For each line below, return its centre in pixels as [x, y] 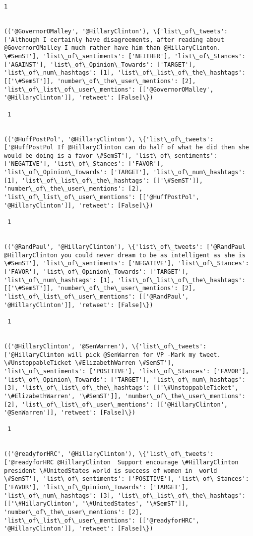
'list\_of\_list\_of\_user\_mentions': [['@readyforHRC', [102, 520]
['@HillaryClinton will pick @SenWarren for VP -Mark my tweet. [112, 355]
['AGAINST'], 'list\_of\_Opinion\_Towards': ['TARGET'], [100, 64]
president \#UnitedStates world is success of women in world [111, 471]
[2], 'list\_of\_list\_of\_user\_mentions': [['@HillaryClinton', [116, 404]
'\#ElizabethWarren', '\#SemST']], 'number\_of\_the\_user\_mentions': [125, 396]
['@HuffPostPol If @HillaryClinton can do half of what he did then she [126, 148]
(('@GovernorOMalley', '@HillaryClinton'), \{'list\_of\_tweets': [116, 31]
